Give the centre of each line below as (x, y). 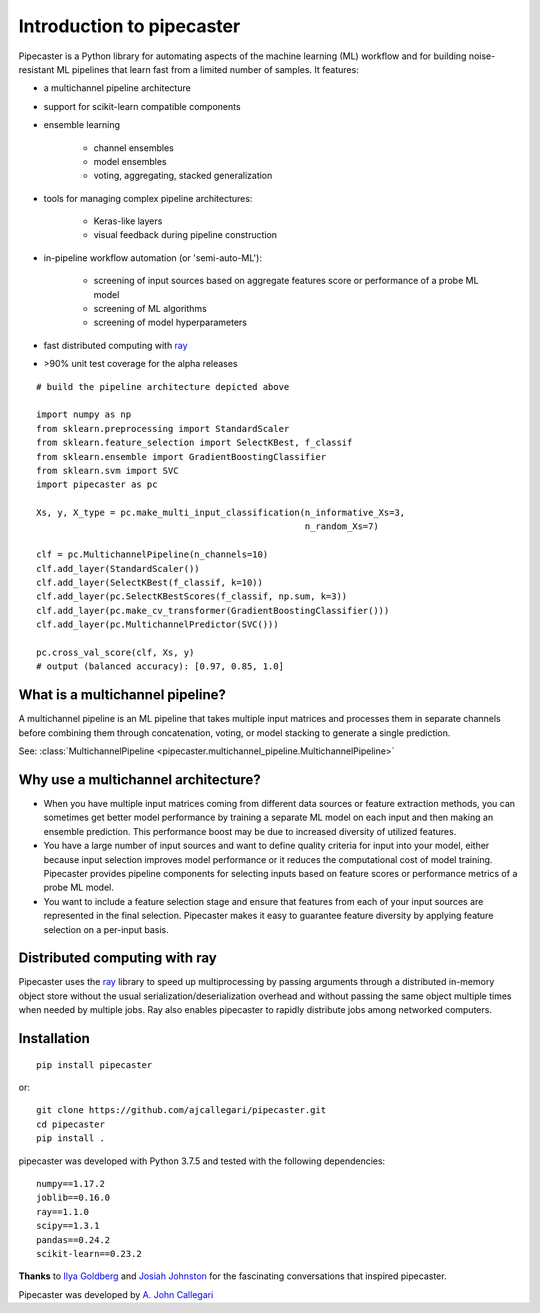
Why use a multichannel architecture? (139, 779)
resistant (36, 69)
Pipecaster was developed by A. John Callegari (116, 1294)
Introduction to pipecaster (129, 26)
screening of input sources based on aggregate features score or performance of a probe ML (286, 281)
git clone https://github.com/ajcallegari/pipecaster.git (181, 1110)
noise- (482, 56)
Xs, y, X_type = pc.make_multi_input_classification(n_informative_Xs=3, (221, 513)
